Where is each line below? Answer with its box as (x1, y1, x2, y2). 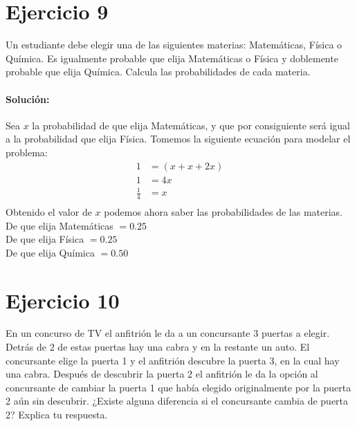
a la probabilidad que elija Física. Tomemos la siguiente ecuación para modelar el (6, 131, 351, 146)
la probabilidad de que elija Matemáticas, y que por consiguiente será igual (32, 118, 350, 132)
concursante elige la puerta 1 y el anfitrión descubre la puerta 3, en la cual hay (6, 353, 340, 367)
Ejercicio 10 (6, 286, 120, 314)
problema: (6, 145, 48, 159)
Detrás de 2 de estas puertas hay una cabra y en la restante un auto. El (6, 340, 310, 354)
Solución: (6, 91, 50, 106)
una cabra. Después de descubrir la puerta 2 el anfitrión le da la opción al (6, 367, 318, 381)
